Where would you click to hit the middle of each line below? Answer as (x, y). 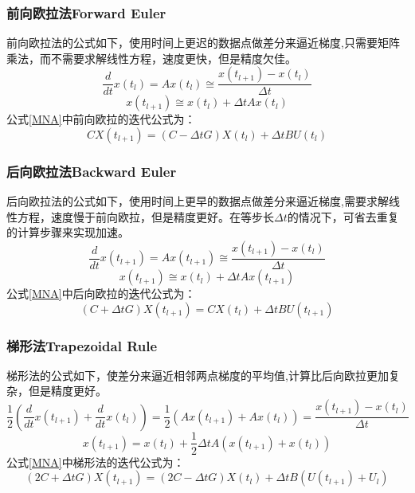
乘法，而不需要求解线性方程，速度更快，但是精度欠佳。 (151, 58)
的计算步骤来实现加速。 (68, 232)
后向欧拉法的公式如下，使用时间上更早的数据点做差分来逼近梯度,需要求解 (198, 201)
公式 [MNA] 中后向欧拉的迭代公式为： (101, 293)
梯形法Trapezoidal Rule (82, 345)
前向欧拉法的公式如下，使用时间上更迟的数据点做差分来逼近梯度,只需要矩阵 (203, 43)
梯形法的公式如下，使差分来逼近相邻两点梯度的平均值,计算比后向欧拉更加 (198, 375)
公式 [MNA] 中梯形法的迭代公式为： (96, 462)
